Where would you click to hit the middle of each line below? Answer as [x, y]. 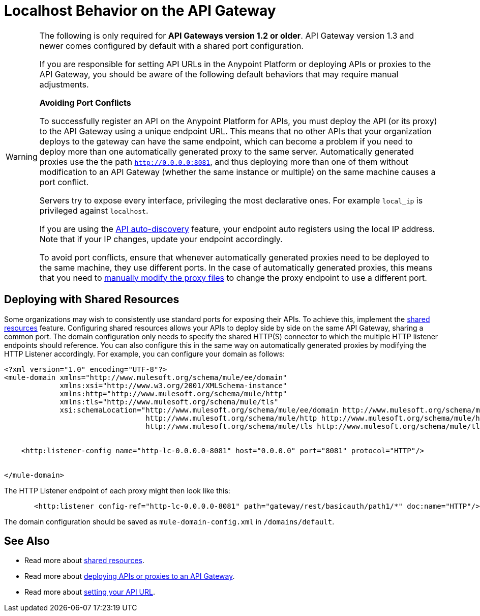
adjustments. [64, 84]
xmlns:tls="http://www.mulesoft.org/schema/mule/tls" [169, 402]
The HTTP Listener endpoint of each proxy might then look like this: [117, 490]
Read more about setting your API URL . [90, 592]
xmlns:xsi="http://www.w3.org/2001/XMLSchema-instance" [173, 385]
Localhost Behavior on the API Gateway [140, 11]
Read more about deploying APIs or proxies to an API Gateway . [130, 576]
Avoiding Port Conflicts [85, 102]
